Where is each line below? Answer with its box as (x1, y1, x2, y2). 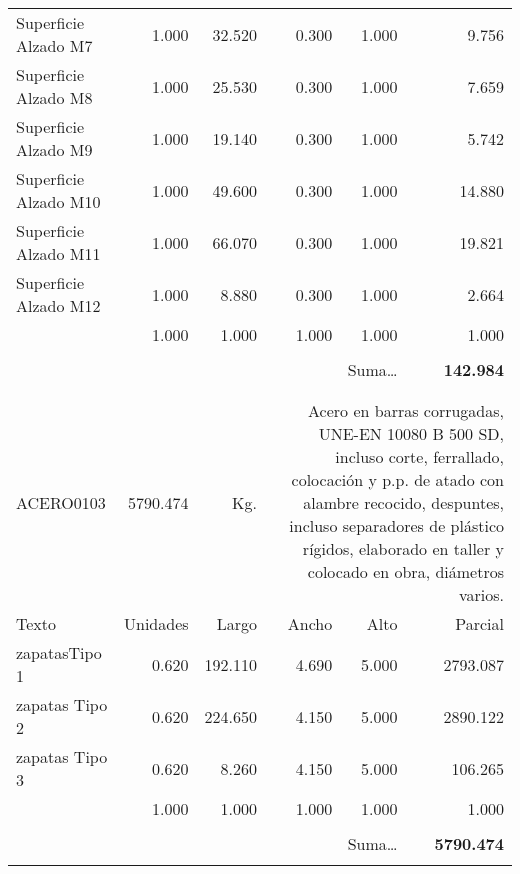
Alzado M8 (16, 86, 93, 109)
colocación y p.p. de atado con (291, 468, 504, 491)
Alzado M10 (16, 190, 101, 213)
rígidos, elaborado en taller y (302, 537, 504, 560)
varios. (458, 583, 504, 606)
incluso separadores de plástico (289, 514, 504, 537)
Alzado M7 (16, 34, 93, 57)
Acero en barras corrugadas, (308, 399, 504, 422)
